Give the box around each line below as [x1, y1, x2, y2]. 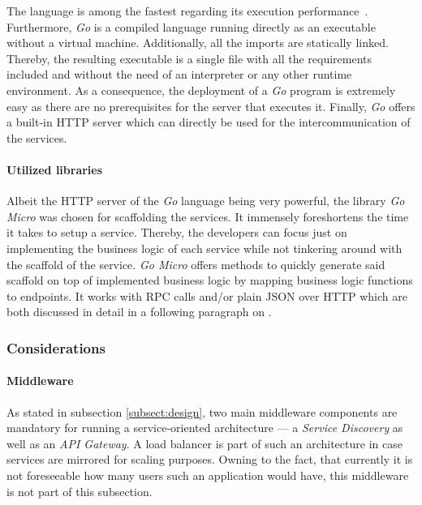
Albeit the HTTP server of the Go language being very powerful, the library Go [6, 192, 405, 209]
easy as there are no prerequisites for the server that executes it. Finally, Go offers [6, 97, 416, 114]
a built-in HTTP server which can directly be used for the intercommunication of [6, 113, 411, 131]
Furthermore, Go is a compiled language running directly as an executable [6, 18, 376, 35]
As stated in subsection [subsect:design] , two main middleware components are [6, 403, 398, 420]
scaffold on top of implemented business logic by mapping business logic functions [6, 272, 413, 289]
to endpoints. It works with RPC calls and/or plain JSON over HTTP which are [6, 287, 407, 304]
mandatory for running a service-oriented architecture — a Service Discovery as [6, 419, 403, 436]
